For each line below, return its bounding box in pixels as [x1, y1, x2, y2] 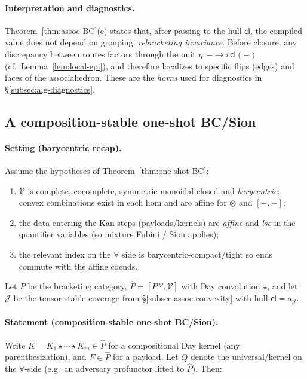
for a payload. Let [113, 350, 179, 363]
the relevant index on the [19, 247, 111, 260]
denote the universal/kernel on [191, 350, 302, 363]
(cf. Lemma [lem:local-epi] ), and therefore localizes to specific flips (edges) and [5, 59, 294, 72]
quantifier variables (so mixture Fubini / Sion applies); [19, 228, 219, 240]
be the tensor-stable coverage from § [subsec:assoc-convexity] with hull [13, 292, 268, 304]
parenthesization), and [5, 350, 87, 363]
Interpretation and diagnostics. [5, 1, 135, 14]
